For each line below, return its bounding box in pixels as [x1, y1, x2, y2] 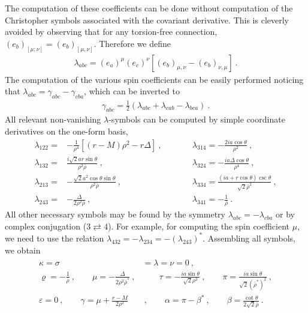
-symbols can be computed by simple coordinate [108, 113, 285, 126]
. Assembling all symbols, [203, 231, 295, 244]
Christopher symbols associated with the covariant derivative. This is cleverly [5, 13, 289, 26]
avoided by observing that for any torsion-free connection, [5, 25, 218, 38]
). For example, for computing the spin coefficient [108, 219, 290, 232]
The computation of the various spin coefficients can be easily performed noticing [5, 73, 304, 85]
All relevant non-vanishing [5, 113, 101, 126]
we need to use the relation [5, 231, 104, 244]
